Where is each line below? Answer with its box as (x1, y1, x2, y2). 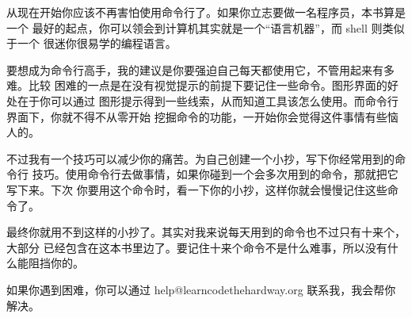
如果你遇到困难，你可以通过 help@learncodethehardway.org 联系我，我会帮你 (6, 281, 396, 297)
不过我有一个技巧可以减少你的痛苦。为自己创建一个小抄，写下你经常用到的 (6, 150, 395, 167)
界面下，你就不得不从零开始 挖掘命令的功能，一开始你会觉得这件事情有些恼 (6, 108, 399, 125)
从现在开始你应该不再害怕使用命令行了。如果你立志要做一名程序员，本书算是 (6, 4, 406, 20)
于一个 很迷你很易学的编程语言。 (6, 35, 177, 52)
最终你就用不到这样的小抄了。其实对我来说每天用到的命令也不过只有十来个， (6, 224, 406, 240)
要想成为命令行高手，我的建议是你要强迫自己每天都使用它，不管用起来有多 (6, 61, 395, 78)
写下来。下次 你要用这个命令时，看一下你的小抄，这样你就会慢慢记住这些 (6, 181, 387, 197)
